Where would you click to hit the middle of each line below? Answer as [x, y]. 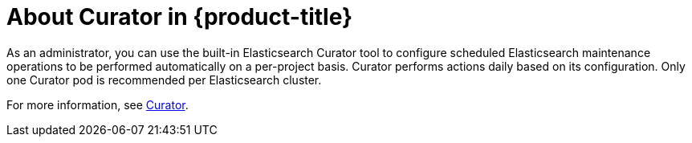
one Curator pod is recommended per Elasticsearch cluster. [164, 80]
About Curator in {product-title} [180, 17]
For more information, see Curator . [98, 104]
